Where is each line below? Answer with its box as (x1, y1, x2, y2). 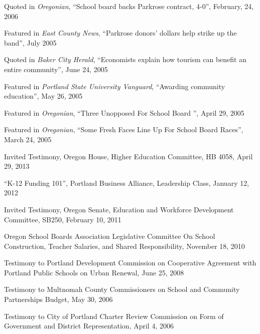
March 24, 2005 (4, 134, 52, 144)
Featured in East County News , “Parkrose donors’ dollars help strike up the (4, 28, 237, 38)
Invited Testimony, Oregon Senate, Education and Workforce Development (4, 204, 234, 214)
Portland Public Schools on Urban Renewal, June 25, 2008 (4, 267, 184, 277)
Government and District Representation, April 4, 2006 (4, 320, 174, 331)
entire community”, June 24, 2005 (4, 64, 108, 74)
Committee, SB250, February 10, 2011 (4, 214, 121, 224)
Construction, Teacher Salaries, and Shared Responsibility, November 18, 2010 (4, 240, 245, 251)
